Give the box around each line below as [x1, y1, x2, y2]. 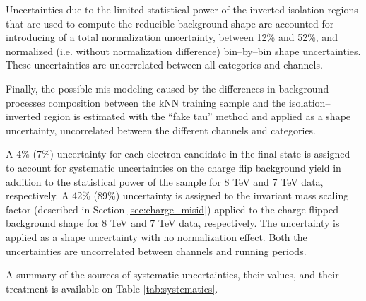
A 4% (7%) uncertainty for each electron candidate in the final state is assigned [6, 146, 350, 161]
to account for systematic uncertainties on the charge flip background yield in [6, 160, 341, 175]
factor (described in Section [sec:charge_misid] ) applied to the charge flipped [6, 201, 338, 216]
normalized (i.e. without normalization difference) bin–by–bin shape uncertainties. [6, 43, 361, 58]
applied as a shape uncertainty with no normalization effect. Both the [6, 229, 307, 244]
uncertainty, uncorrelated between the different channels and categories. [6, 122, 317, 137]
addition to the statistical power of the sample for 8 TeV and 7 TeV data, [6, 174, 324, 189]
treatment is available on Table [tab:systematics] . [6, 281, 218, 295]
